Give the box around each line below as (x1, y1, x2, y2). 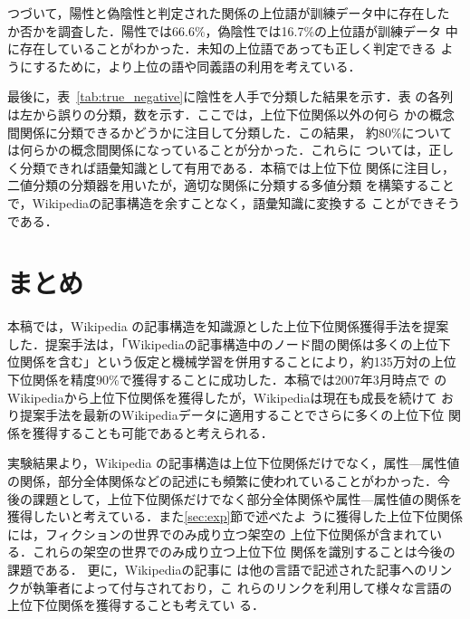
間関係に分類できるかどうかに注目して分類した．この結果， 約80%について (7, 122, 453, 141)
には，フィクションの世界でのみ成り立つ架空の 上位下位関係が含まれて (7, 524, 429, 543)
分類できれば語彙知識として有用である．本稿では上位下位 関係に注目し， (19, 157, 456, 176)
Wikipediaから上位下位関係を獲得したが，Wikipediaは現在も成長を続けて (7, 387, 437, 406)
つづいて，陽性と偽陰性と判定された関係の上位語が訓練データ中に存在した (7, 4, 450, 22)
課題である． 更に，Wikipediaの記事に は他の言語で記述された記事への (7, 559, 427, 578)
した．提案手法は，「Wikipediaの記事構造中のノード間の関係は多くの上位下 (7, 334, 451, 353)
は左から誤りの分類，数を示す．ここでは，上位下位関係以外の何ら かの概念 (7, 104, 456, 123)
